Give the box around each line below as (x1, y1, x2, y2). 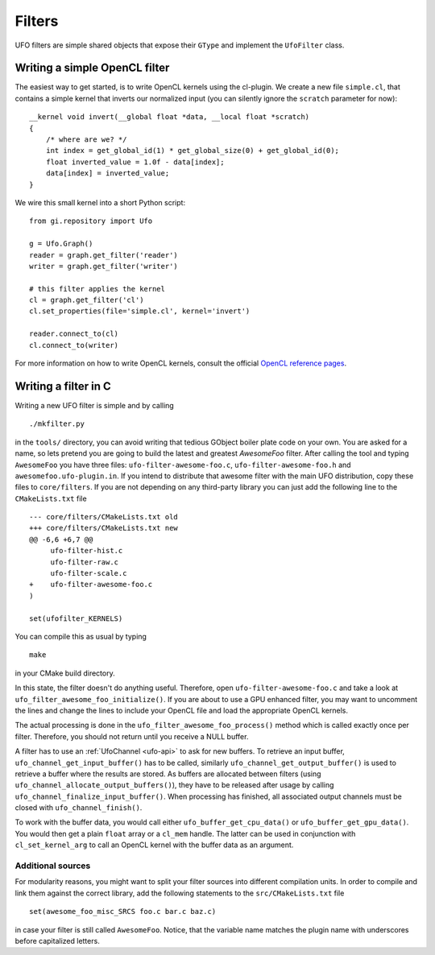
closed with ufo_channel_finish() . (14, 803, 143, 812)
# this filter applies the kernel (29, 284, 165, 293)
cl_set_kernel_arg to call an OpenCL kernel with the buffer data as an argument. (14, 840, 294, 850)
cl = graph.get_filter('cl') (29, 296, 144, 305)
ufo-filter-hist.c (50, 546, 123, 556)
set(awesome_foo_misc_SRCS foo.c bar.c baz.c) (29, 907, 217, 916)
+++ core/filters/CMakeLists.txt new (29, 523, 179, 533)
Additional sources (14, 860, 91, 871)
